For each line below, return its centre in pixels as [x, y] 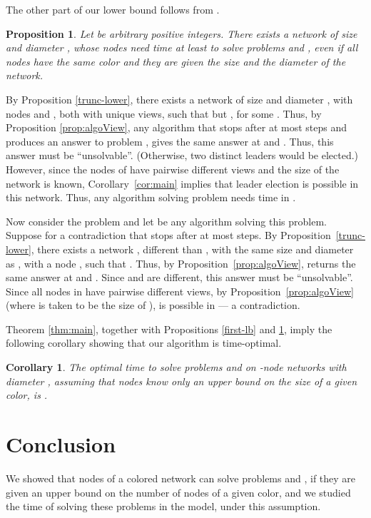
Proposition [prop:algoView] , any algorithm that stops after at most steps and [177, 127]
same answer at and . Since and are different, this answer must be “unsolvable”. [179, 277]
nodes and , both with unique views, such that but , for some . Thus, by [164, 113]
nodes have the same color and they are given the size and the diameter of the [176, 61]
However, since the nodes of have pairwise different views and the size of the [173, 169]
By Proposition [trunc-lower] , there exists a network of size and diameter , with [179, 99]
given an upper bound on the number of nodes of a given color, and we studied [178, 492]
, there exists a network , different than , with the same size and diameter [192, 249]
